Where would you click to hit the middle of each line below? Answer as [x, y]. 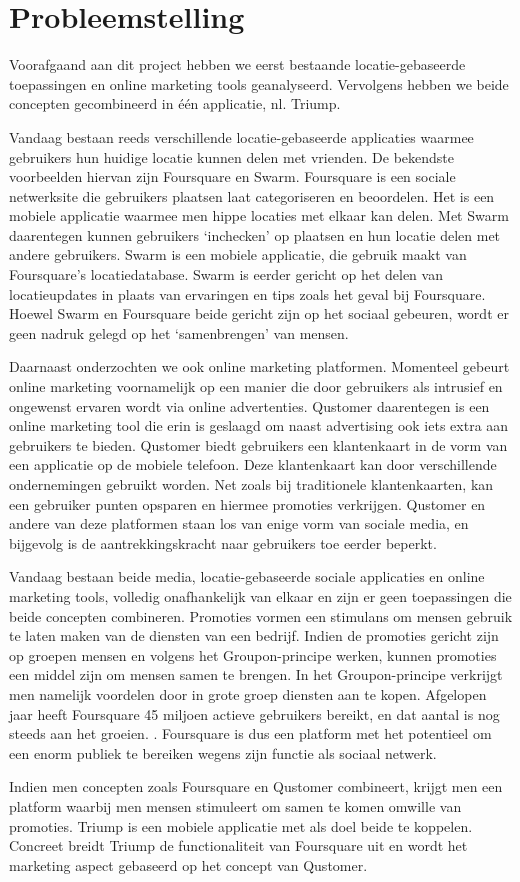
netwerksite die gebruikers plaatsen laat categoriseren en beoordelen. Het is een [252, 195]
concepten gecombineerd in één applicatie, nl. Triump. [175, 103]
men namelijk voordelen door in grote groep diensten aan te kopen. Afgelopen [248, 693]
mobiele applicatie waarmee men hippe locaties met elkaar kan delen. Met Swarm [259, 215]
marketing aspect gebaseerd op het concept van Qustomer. [188, 864]
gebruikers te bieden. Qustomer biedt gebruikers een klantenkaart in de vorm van [258, 444]
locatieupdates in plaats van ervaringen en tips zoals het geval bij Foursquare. [247, 293]
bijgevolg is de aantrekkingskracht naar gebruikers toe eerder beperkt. [223, 542]
